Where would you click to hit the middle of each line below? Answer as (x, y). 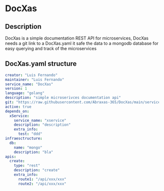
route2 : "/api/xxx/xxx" (42, 184)
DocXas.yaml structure (41, 64)
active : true (18, 107)
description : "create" (37, 170)
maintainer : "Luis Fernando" (35, 79)
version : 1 (16, 89)
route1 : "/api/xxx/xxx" (42, 179)
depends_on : (17, 111)
